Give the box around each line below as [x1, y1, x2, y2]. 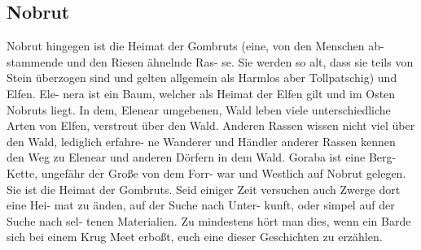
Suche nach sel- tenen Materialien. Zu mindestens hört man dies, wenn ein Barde [7, 212, 411, 229]
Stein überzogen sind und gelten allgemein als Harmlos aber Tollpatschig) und [7, 69, 397, 86]
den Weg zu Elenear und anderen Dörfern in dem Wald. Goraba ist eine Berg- [7, 149, 397, 166]
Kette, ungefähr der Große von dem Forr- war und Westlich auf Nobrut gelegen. [7, 164, 406, 181]
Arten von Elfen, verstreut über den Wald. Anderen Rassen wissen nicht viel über [7, 117, 415, 134]
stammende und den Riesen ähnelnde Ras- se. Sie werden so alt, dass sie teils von [7, 53, 414, 70]
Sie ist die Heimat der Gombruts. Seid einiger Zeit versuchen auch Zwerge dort [7, 180, 401, 197]
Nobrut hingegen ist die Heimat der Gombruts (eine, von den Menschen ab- [7, 37, 384, 54]
